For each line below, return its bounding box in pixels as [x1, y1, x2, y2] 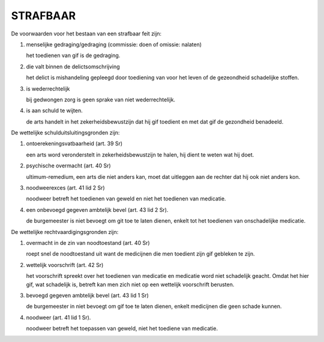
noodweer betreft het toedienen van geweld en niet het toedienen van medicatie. [26, 195, 226, 202]
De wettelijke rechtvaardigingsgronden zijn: [11, 228, 119, 235]
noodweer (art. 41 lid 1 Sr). [26, 314, 91, 321]
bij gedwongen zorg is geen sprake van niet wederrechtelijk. [26, 96, 176, 103]
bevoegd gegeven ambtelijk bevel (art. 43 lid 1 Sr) [26, 292, 149, 299]
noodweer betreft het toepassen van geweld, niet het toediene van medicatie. [26, 325, 218, 332]
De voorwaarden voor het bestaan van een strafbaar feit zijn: [11, 30, 162, 37]
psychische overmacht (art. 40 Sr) [26, 162, 111, 169]
